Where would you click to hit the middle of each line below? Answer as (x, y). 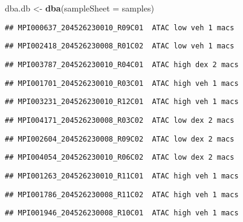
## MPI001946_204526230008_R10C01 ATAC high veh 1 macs (122, 213)
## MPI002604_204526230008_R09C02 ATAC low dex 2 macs (120, 139)
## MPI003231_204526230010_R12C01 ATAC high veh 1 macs (122, 102)
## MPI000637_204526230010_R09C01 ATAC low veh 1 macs (120, 28)
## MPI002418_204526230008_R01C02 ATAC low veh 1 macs (120, 46)
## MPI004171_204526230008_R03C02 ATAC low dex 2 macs (120, 120)
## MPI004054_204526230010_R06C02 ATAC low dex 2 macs (120, 158)
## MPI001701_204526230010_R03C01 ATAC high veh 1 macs (122, 83)
